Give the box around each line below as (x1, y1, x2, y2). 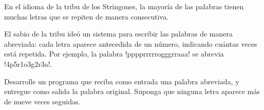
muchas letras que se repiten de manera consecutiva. (4, 11, 169, 22)
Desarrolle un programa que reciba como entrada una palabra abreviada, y (4, 76, 239, 86)
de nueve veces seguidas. (4, 96, 81, 106)
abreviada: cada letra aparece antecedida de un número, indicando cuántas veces (4, 38, 257, 49)
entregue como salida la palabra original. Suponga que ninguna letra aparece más (4, 86, 260, 97)
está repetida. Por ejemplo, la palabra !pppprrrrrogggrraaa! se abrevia (4, 48, 224, 59)
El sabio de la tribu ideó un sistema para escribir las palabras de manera (4, 28, 233, 39)
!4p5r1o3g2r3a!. (4, 58, 52, 69)
